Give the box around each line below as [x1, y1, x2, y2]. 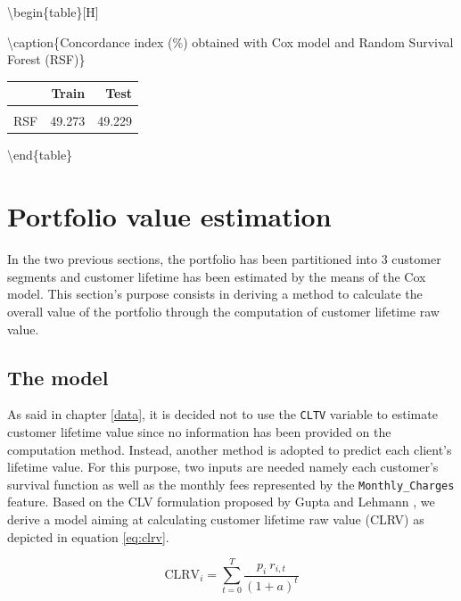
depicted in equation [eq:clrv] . [7, 527, 169, 546]
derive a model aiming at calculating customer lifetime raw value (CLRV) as [7, 510, 424, 529]
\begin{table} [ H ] [7, 3, 99, 21]
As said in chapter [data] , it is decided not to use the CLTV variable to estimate [7, 405, 438, 424]
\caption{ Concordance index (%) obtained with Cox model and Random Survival [7, 32, 454, 51]
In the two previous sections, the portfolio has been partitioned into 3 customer [7, 250, 441, 268]
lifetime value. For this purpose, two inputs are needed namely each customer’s [7, 457, 439, 476]
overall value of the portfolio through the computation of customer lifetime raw [7, 301, 440, 320]
